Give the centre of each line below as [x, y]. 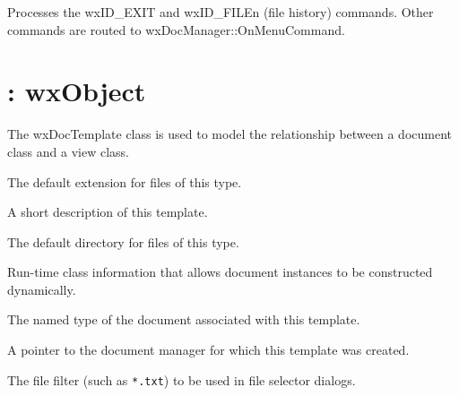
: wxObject [77, 91]
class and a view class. [68, 151]
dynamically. [42, 289]
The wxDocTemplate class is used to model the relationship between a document [230, 134]
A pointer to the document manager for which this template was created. [208, 350]
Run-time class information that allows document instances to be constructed [220, 272]
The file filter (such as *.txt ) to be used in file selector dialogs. [182, 379]
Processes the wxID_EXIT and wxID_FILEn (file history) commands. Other [221, 12]
